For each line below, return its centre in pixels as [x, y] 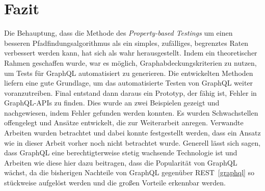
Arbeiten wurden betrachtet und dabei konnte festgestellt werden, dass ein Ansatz [132, 133]
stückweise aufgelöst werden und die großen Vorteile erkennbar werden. [115, 183]
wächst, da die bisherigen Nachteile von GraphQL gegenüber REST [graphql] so [129, 172]
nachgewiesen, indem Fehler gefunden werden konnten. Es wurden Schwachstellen [131, 112]
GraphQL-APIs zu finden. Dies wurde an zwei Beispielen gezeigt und [112, 103]
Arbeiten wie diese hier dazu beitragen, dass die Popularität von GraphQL [121, 162]
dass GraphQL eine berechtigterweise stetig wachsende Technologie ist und [121, 153]
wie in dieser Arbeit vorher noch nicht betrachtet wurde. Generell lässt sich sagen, [132, 142]
